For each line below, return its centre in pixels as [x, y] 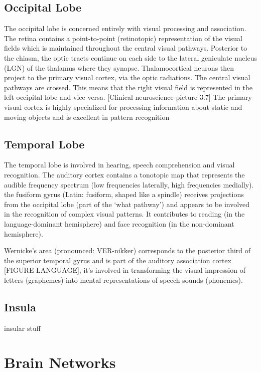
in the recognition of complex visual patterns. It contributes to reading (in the [124, 214]
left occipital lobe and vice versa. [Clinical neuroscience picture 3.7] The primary [128, 97]
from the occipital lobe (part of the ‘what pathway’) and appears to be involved [127, 204]
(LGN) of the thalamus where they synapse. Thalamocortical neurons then [119, 67]
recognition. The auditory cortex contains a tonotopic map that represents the [124, 174]
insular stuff [22, 328]
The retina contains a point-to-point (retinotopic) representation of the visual [123, 38]
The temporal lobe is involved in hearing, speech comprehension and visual [119, 165]
